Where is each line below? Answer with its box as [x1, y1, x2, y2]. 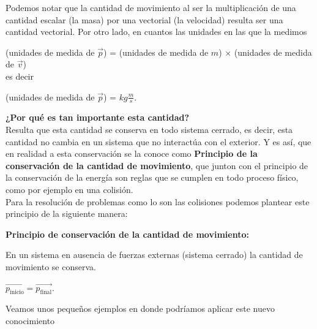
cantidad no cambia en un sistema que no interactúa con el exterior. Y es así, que [6, 135, 311, 148]
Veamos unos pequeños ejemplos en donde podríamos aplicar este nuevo [6, 302, 275, 315]
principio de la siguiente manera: [6, 207, 128, 220]
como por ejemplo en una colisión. [6, 183, 133, 195]
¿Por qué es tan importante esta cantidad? [6, 111, 190, 124]
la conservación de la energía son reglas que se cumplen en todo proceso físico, [6, 171, 299, 184]
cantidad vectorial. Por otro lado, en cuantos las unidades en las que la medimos [6, 25, 307, 38]
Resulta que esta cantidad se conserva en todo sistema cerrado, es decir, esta [6, 123, 293, 135]
